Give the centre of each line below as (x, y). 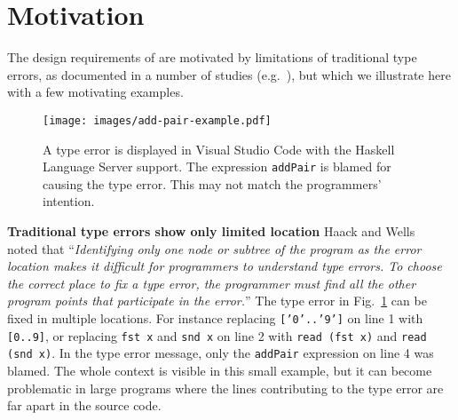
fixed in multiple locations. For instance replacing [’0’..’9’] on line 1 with (215, 317)
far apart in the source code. (84, 405)
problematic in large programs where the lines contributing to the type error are (225, 388)
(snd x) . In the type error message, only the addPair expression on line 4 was (221, 353)
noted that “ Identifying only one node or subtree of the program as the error (214, 248)
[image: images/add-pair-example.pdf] (157, 120)
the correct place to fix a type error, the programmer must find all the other (212, 283)
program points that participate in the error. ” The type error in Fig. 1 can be (217, 301)
